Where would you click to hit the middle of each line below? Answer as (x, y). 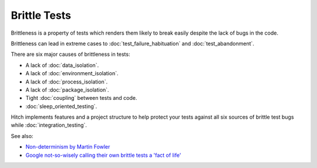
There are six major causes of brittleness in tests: (70, 54)
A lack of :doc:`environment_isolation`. (72, 73)
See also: (22, 136)
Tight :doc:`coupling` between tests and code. (81, 98)
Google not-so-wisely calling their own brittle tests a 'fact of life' (103, 155)
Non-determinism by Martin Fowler (68, 147)
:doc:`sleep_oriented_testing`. (61, 106)
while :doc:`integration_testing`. (49, 125)
